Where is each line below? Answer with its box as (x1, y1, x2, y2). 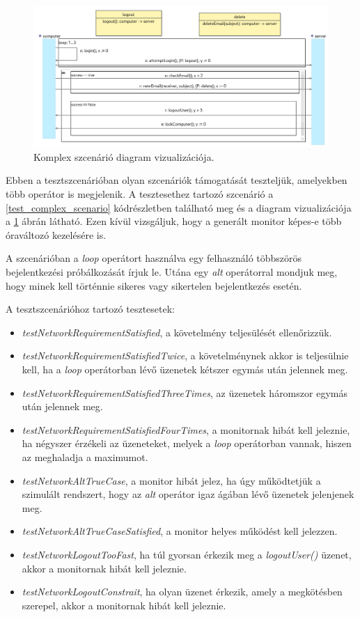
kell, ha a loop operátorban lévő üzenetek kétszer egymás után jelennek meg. (22, 362, 348, 377)
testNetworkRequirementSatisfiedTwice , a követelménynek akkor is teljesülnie (22, 348, 349, 363)
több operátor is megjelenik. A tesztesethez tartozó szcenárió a (6, 187, 274, 201)
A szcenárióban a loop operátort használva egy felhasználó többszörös (6, 251, 302, 265)
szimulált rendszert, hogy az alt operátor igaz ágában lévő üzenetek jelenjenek (22, 487, 354, 501)
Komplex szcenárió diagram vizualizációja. (33, 149, 214, 164)
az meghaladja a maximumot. (22, 449, 148, 464)
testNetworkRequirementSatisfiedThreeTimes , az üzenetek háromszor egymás (22, 385, 347, 400)
